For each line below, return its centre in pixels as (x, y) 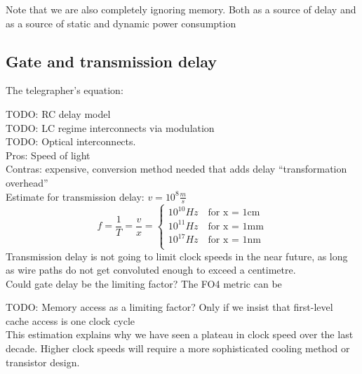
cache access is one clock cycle (71, 320)
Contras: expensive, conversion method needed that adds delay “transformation (176, 169)
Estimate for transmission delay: (75, 196)
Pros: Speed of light (48, 155)
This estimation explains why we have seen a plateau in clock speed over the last (180, 334)
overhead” (27, 182)
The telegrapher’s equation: (65, 90)
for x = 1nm (234, 240)
